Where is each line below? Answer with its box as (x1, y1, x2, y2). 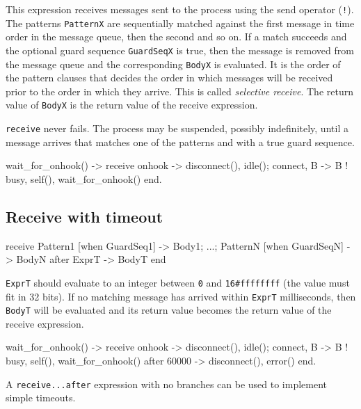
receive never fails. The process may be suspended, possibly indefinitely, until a (6, 121, 348, 136)
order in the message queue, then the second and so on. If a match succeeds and (6, 29, 347, 44)
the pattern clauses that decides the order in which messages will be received (6, 70, 333, 85)
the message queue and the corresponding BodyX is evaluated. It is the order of (6, 56, 341, 71)
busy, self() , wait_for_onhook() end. (6, 171, 162, 186)
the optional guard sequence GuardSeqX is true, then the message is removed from (6, 42, 354, 57)
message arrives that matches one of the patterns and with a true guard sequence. (6, 134, 355, 149)
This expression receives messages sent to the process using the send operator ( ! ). (6, 2, 354, 16)
